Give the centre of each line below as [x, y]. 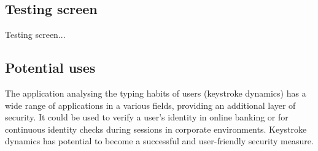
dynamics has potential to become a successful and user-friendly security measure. [159, 141]
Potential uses [50, 68]
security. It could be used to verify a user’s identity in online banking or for [147, 117]
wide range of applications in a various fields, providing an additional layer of [150, 105]
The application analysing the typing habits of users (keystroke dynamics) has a [156, 93]
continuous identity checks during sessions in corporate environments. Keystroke [156, 129]
